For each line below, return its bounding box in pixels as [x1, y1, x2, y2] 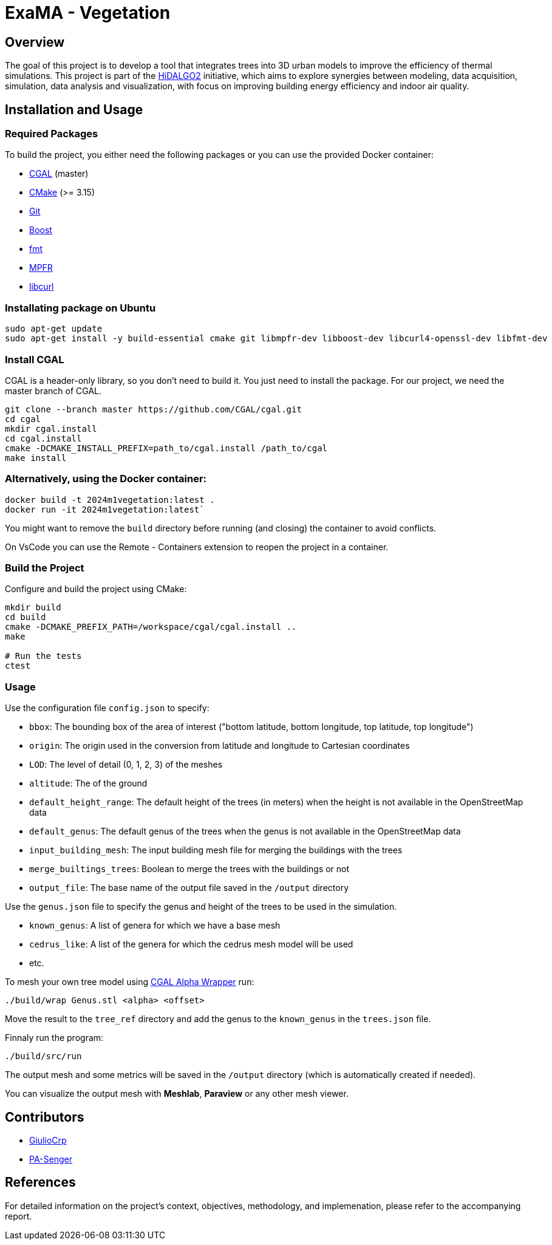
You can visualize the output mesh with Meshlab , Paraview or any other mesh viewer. [5, 1088, 349, 1099]
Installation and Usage [5, 101, 143, 117]
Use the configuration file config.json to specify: [5, 703, 210, 714]
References [5, 1175, 76, 1190]
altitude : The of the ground [29, 778, 148, 789]
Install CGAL [5, 353, 64, 366]
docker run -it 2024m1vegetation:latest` [5, 504, 205, 514]
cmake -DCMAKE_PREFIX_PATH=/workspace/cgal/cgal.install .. [5, 622, 297, 632]
